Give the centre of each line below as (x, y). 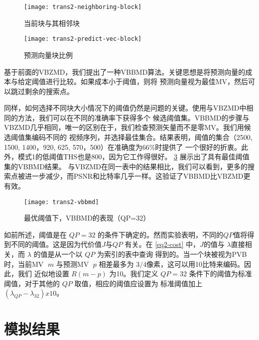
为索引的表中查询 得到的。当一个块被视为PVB (172, 254)
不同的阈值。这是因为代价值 (56, 244)
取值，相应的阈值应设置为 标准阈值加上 (138, 283)
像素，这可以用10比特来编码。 (195, 264)
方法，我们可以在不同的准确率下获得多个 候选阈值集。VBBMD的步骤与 (133, 117)
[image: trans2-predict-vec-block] (83, 39)
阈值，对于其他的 (32, 283)
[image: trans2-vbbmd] (62, 202)
